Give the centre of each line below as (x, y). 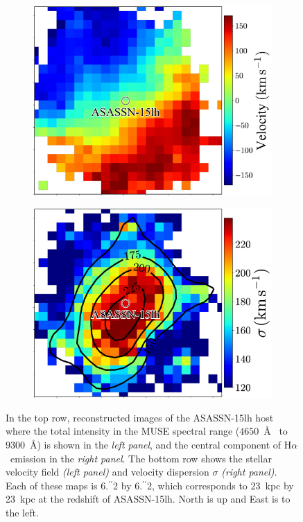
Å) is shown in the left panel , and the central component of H (161, 444)
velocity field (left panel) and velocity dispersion (107, 472)
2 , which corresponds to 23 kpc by (220, 485)
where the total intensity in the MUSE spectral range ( (123, 431)
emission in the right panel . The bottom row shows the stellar (141, 458)
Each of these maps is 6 (56, 485)
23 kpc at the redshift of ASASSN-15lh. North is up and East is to (148, 499)
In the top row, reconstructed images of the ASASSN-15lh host (140, 417)
